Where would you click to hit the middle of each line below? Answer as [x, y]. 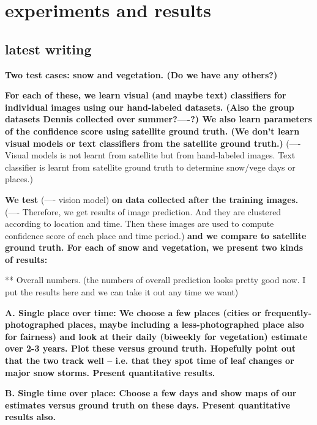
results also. [30, 417]
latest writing [48, 49]
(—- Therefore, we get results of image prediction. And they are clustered [143, 211]
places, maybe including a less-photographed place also [186, 324]
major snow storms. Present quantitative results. [110, 372]
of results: [26, 259]
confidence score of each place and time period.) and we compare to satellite [156, 235]
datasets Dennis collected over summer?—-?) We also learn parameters [158, 119]
